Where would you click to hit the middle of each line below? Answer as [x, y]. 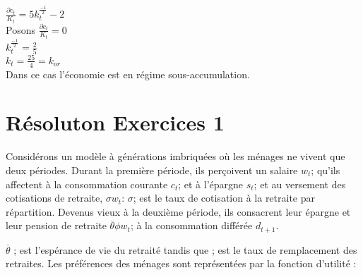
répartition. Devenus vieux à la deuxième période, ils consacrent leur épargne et [178, 211]
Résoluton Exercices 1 [115, 122]
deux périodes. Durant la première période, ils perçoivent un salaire [152, 170]
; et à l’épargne [211, 184]
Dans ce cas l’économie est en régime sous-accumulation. [128, 74]
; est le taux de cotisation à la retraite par [224, 198]
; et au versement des [300, 184]
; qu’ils [326, 170]
